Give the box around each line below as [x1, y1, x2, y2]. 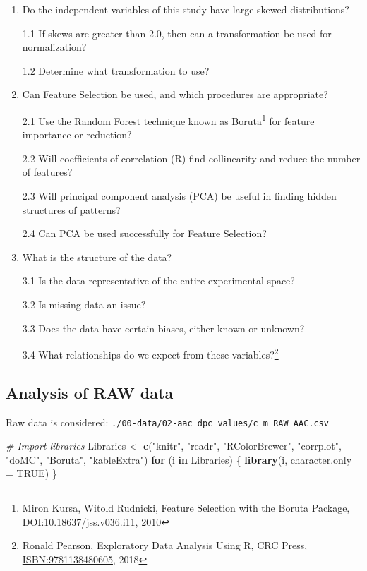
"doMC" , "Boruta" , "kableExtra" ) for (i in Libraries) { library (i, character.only [6, 452, 352, 467]
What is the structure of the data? [22, 249, 172, 264]
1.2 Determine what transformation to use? [22, 63, 210, 78]
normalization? [22, 40, 87, 54]
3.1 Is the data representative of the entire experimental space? [22, 273, 295, 288]
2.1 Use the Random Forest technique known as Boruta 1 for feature [22, 111, 315, 128]
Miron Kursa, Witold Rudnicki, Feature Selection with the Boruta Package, [22, 500, 350, 515]
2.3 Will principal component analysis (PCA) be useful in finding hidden [22, 188, 337, 203]
